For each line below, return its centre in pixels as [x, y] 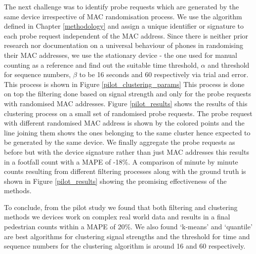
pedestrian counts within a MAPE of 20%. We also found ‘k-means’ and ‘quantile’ [128, 227]
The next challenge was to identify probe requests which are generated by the [122, 6]
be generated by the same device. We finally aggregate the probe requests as [120, 142]
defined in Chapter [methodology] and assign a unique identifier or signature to [124, 26]
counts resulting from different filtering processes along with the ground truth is [125, 171]
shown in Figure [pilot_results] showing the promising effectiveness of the [115, 181]
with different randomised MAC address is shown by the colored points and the [124, 123]
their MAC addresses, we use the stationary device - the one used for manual [121, 55]
